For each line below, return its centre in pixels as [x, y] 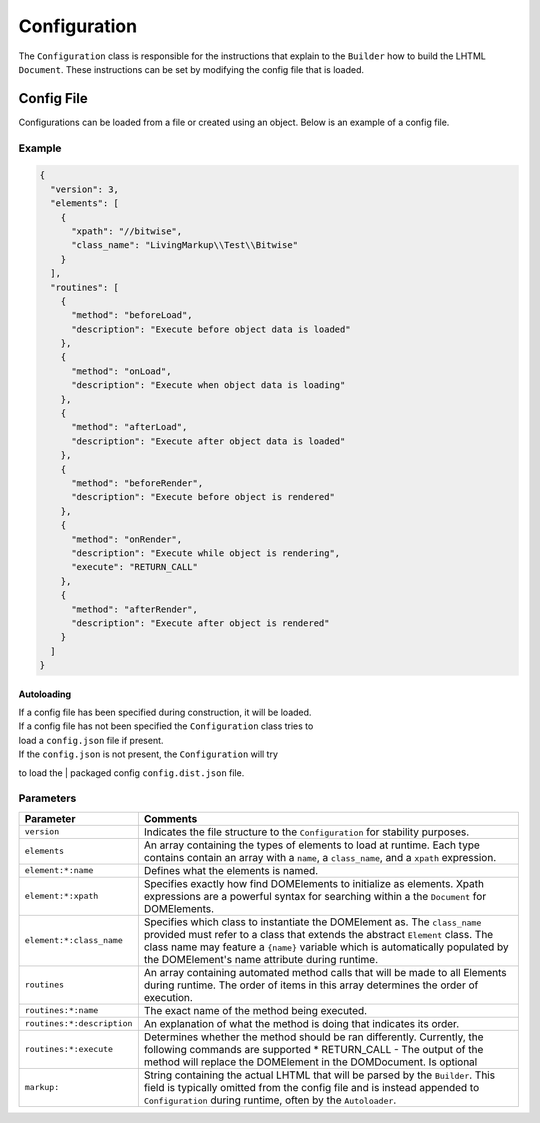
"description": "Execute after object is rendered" [200, 623]
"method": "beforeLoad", [132, 315]
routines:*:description [78, 1023]
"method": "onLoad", [121, 371]
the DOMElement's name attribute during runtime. [261, 959]
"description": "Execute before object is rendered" [203, 497]
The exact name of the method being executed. [255, 1010]
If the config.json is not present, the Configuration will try [148, 754]
